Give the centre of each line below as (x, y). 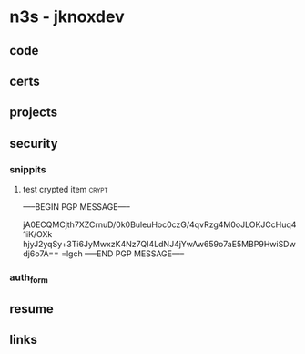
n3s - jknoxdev (67, 17)
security (34, 143)
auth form (29, 278)
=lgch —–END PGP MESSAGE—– (122, 254)
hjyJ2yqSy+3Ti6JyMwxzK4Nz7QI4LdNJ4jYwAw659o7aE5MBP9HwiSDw (159, 245)
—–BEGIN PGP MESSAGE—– (76, 207)
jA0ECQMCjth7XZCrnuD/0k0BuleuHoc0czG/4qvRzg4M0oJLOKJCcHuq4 (159, 224)
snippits (28, 169)
